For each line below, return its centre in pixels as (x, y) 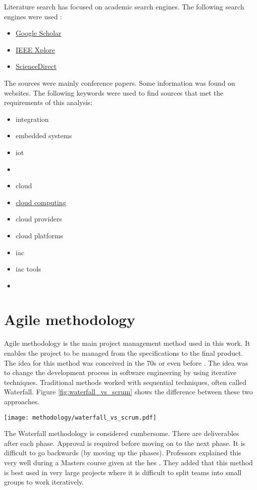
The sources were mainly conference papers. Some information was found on (120, 82)
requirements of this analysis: (48, 102)
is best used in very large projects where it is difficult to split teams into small (123, 472)
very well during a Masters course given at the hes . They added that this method (128, 462)
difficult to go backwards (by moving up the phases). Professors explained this (123, 453)
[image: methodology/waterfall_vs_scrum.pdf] (80, 417)
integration (32, 119)
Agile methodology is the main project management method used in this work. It (127, 343)
